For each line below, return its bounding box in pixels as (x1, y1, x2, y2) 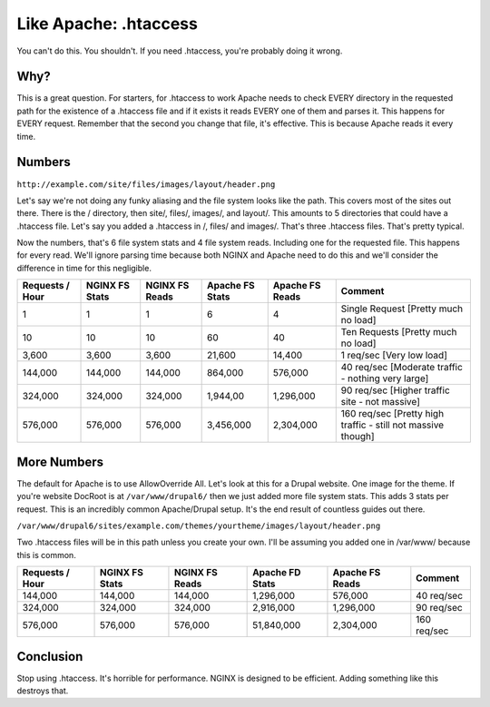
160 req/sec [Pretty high (340, 408, 445, 420)
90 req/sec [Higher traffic (340, 384, 451, 397)
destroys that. (16, 685, 69, 696)
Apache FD (252, 566, 301, 579)
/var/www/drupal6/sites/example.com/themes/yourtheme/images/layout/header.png (16, 520, 381, 531)
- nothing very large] (340, 372, 429, 385)
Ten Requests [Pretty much (340, 326, 457, 339)
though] (340, 430, 376, 443)
